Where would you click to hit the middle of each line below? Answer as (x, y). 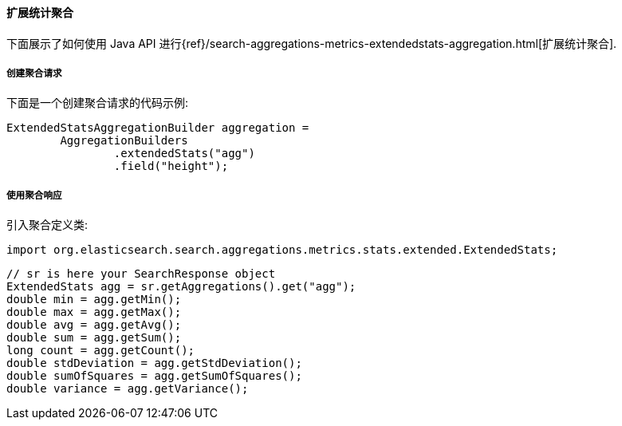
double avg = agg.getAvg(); (94, 325)
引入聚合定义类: (47, 225)
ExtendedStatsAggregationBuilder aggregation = (158, 128)
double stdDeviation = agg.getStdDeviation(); (154, 363)
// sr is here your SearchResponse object (141, 274)
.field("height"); (171, 166)
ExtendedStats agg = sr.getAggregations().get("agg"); (181, 287)
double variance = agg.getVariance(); (128, 389)
